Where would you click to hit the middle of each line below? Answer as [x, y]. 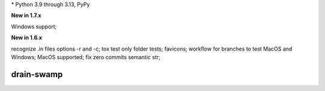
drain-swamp [37, 74]
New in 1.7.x [26, 16]
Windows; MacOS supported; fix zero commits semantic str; [86, 57]
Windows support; [34, 27]
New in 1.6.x [26, 38]
